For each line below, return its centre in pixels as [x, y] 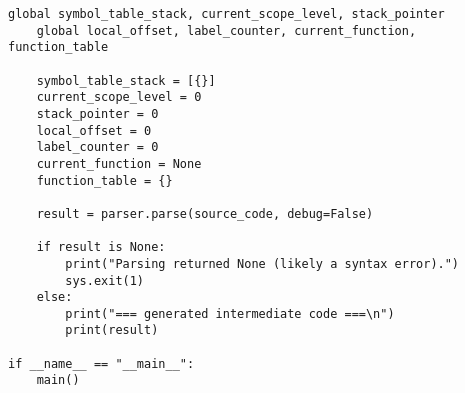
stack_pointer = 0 [97, 113]
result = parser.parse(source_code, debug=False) [205, 213]
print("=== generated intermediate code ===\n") [230, 313]
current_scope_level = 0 [119, 97]
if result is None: [101, 247]
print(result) [112, 330]
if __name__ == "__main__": [101, 363]
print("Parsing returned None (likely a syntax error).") [262, 263]
